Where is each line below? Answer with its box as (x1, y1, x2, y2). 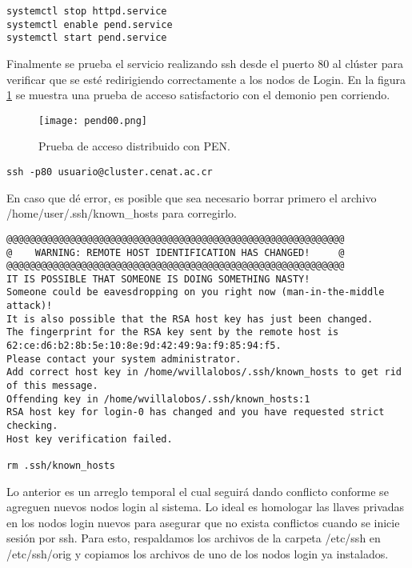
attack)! (6, 300, 53, 312)
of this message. (6, 380, 98, 392)
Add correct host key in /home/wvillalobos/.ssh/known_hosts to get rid (6, 366, 402, 378)
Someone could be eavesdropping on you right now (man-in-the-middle (6, 286, 385, 298)
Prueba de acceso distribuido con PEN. (38, 138, 231, 154)
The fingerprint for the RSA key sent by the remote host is (6, 326, 339, 338)
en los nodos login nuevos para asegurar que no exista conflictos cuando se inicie (6, 514, 400, 530)
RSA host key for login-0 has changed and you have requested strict (6, 406, 385, 418)
